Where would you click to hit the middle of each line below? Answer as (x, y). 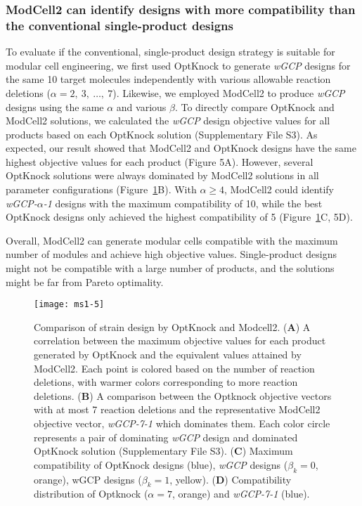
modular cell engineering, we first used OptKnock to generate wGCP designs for (178, 65)
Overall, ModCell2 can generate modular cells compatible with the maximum (172, 240)
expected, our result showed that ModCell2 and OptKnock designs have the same (181, 148)
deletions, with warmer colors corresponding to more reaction (166, 382)
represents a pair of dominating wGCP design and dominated (166, 437)
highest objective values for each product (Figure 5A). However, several (160, 161)
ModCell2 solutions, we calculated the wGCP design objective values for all (168, 121)
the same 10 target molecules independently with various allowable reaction (168, 79)
